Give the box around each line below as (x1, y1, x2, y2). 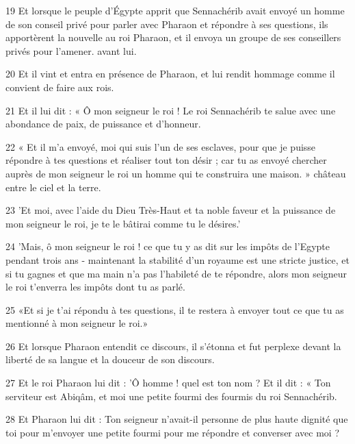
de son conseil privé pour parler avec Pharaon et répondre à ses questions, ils (5, 16, 328, 31)
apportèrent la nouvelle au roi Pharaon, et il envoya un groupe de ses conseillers (5, 30, 341, 45)
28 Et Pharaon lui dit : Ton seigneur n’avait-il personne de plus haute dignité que (5, 412, 348, 426)
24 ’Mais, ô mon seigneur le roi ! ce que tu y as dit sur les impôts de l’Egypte (5, 239, 330, 254)
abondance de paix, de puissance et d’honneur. (5, 116, 201, 131)
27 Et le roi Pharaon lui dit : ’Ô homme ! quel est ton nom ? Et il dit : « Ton (5, 375, 331, 390)
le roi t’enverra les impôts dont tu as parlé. (5, 280, 185, 294)
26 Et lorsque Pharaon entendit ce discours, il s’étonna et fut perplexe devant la (5, 338, 341, 353)
